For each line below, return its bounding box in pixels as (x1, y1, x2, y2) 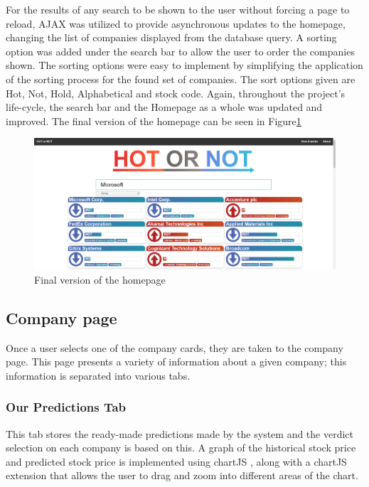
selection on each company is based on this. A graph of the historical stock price (6, 440, 356, 455)
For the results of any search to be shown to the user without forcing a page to (6, 2, 350, 16)
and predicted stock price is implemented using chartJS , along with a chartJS (6, 454, 347, 469)
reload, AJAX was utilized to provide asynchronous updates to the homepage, (6, 16, 346, 31)
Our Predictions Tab (6, 398, 127, 416)
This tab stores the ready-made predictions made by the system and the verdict (6, 426, 354, 441)
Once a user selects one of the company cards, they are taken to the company (6, 340, 343, 355)
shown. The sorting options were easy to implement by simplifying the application (6, 58, 363, 73)
